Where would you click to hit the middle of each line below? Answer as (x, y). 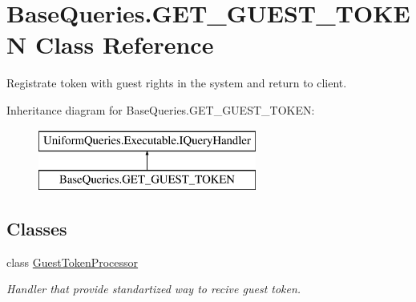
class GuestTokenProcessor (73, 262)
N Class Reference (110, 44)
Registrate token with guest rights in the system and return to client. (177, 83)
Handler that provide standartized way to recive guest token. (154, 289)
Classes (37, 229)
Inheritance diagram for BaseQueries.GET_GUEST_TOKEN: (161, 109)
